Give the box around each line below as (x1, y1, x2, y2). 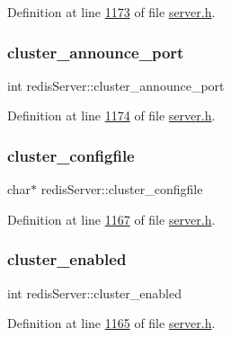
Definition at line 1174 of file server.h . (7, 106, 216, 125)
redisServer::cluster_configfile (40, 180, 203, 199)
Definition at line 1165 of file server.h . (7, 314, 216, 333)
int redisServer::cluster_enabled (7, 283, 182, 302)
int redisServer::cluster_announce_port (7, 75, 225, 94)
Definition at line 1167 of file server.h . (7, 209, 216, 228)
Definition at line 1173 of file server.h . (7, 3, 216, 21)
